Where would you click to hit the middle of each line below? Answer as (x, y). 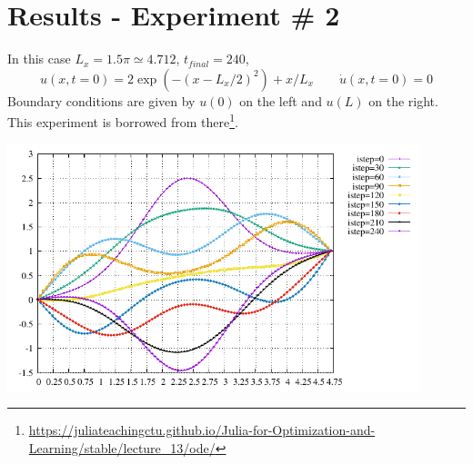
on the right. (403, 100)
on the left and (281, 100)
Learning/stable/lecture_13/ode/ (122, 447)
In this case (39, 59)
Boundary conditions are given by (101, 100)
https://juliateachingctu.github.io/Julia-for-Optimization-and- (202, 430)
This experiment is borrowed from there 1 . (123, 120)
